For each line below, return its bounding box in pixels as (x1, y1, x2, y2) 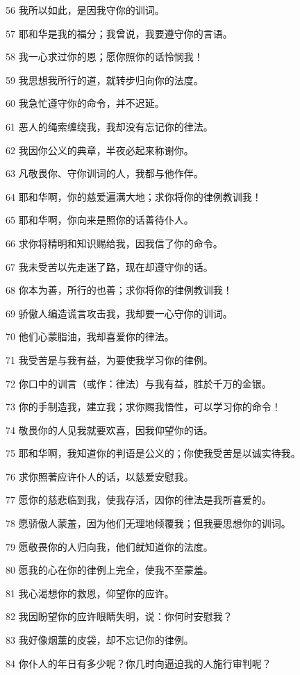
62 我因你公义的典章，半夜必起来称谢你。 (6, 142, 194, 157)
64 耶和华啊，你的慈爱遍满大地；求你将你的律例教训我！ (6, 189, 262, 203)
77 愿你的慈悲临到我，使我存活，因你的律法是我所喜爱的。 (6, 492, 272, 507)
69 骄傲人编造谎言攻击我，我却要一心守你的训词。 (6, 306, 233, 320)
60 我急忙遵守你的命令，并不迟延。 (6, 96, 165, 110)
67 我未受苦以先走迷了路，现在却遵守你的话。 (6, 259, 213, 274)
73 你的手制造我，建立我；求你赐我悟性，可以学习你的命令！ (6, 399, 281, 414)
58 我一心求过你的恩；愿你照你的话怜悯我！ (6, 49, 203, 64)
